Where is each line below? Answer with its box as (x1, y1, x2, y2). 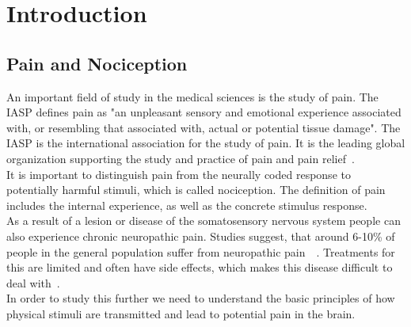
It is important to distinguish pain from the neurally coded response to (6, 165, 351, 182)
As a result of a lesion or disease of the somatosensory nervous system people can (6, 212, 401, 229)
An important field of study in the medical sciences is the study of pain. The (6, 88, 379, 105)
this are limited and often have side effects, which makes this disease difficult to (6, 259, 393, 276)
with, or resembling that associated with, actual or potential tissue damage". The (6, 119, 401, 135)
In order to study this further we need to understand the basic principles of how (6, 290, 395, 306)
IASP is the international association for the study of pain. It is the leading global (6, 135, 405, 151)
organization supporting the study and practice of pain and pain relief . (6, 150, 355, 166)
